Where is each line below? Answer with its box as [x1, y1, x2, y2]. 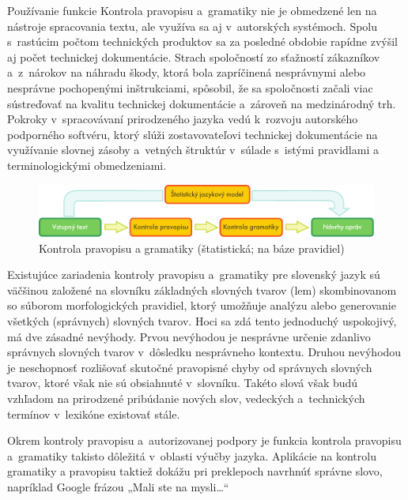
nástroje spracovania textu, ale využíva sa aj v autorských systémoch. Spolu [7, 17, 378, 34]
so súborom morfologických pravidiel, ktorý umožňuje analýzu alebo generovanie [7, 297, 396, 314]
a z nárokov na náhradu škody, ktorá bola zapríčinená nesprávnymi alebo [7, 64, 366, 81]
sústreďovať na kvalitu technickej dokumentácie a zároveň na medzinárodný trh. [7, 95, 396, 111]
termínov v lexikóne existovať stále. [7, 405, 180, 422]
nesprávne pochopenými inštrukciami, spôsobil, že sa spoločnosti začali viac [7, 79, 373, 96]
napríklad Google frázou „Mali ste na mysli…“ [7, 478, 229, 494]
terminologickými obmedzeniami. [7, 156, 167, 173]
